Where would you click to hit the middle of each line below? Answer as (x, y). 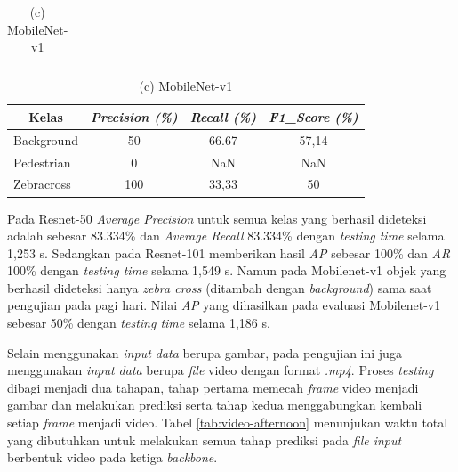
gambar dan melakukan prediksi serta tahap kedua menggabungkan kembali (215, 405)
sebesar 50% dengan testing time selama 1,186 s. (139, 323)
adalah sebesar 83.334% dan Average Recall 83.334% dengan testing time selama (226, 236)
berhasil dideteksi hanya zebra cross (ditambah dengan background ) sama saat (220, 287)
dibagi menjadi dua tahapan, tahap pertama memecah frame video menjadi (213, 387)
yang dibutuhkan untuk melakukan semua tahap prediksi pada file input (205, 439)
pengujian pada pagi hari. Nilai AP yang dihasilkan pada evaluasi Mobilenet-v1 (224, 305)
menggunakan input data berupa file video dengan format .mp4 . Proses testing (221, 370)
